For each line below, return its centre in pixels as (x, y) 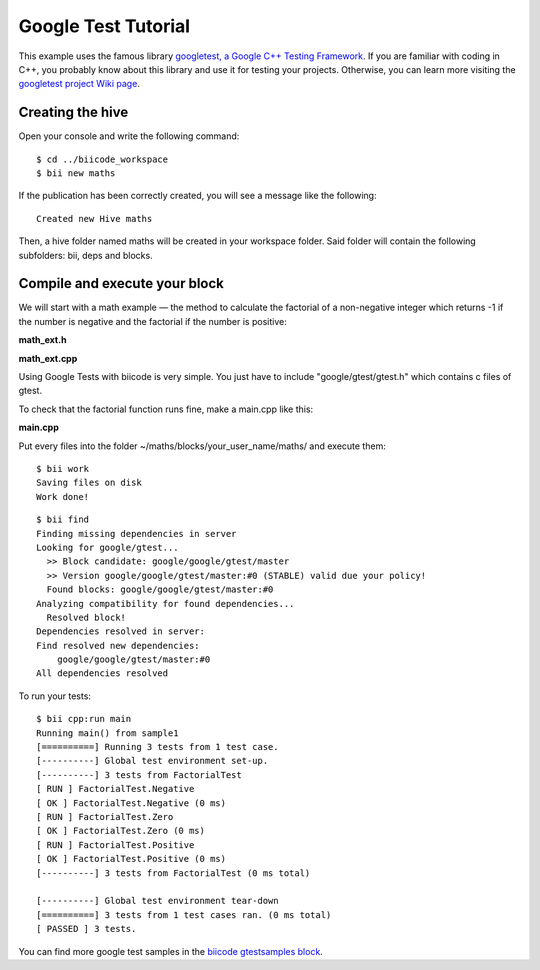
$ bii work (63, 468)
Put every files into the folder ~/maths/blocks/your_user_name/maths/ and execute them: (202, 446)
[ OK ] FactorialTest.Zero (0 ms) (120, 831)
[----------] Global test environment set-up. (152, 761)
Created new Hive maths (94, 218)
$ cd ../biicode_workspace (102, 159)
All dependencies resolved (102, 673)
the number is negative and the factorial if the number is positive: (152, 321)
